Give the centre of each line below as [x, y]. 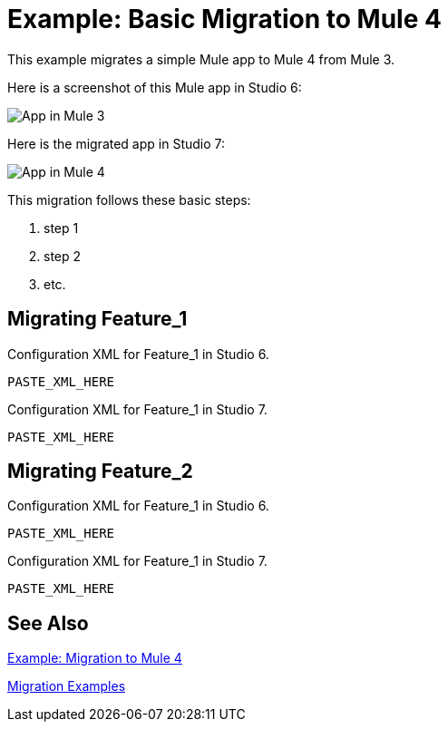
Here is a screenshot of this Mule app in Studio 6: [155, 87]
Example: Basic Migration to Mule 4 [224, 19]
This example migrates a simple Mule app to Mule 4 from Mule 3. [201, 59]
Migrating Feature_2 [100, 471]
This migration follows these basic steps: [129, 199]
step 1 [61, 228]
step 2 [63, 256]
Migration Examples [67, 686]
